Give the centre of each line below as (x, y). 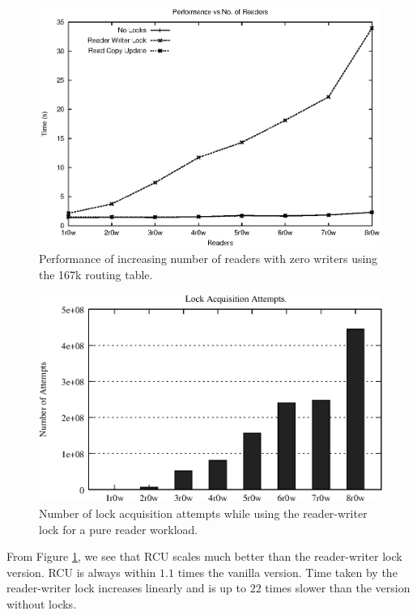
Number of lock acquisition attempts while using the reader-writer (203, 513)
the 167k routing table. (96, 274)
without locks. (42, 603)
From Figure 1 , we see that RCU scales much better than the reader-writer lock (204, 556)
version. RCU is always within (81, 572)
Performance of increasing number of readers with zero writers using (208, 259)
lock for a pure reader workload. (119, 529)
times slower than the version (338, 588)
